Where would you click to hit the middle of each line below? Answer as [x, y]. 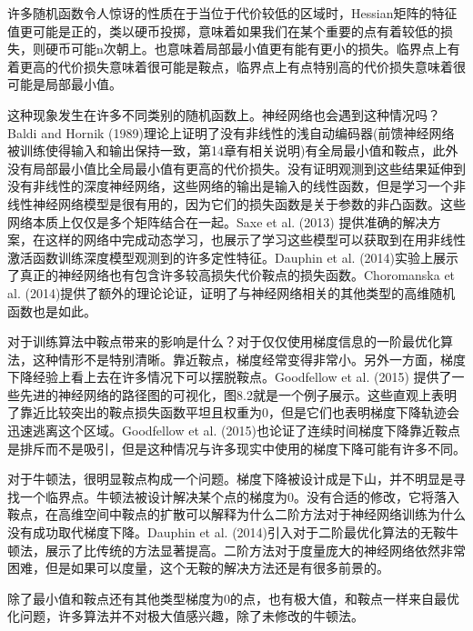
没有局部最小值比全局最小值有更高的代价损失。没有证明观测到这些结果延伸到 [236, 168]
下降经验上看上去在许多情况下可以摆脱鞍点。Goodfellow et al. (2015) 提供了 [230, 377]
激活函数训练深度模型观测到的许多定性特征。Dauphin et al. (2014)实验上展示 [233, 257]
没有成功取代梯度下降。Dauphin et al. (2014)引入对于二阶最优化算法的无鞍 [227, 532]
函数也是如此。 [52, 310]
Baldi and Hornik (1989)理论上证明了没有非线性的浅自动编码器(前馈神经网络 [231, 132]
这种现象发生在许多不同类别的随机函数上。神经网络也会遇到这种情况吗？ [224, 114]
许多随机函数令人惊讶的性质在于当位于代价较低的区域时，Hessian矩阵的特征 [232, 13]
